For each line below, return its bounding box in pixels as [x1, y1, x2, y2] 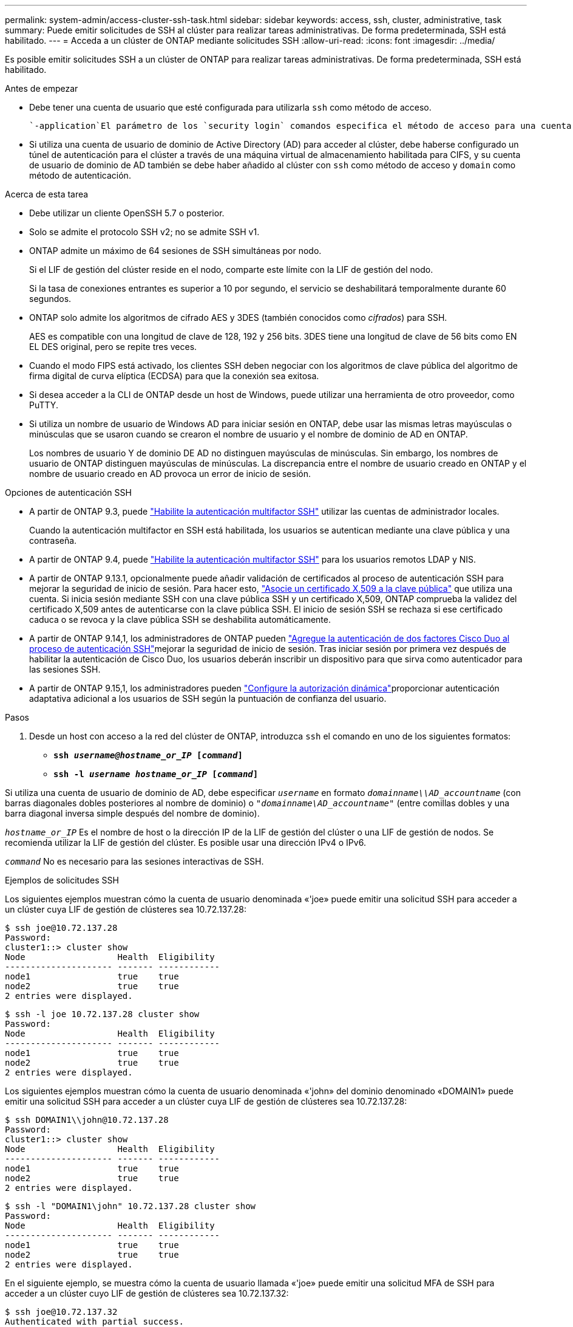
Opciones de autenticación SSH [5, 487, 132, 498]
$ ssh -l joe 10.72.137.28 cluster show [5, 1009, 200, 1019]
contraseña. [29, 535, 77, 546]
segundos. [29, 293, 72, 304]
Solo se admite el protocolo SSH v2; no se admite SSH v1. [29, 227, 260, 237]
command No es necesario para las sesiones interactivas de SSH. [5, 856, 264, 866]
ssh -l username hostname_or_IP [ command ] [53, 769, 259, 779]
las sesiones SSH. [29, 664, 101, 674]
